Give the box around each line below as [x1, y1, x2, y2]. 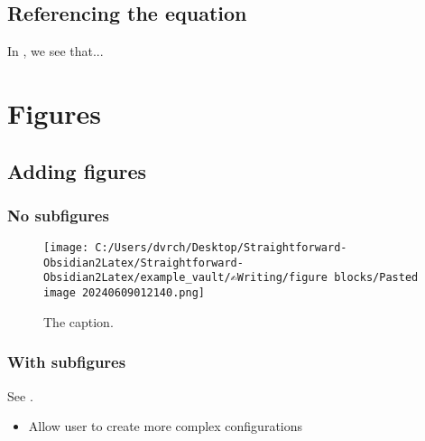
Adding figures [7, 156, 147, 184]
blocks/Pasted [334, 271, 419, 285]
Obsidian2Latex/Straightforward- [43, 256, 244, 269]
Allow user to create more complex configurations [28, 417, 303, 436]
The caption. [43, 312, 114, 331]
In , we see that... [7, 42, 104, 61]
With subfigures [7, 351, 126, 373]
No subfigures [7, 203, 109, 226]
